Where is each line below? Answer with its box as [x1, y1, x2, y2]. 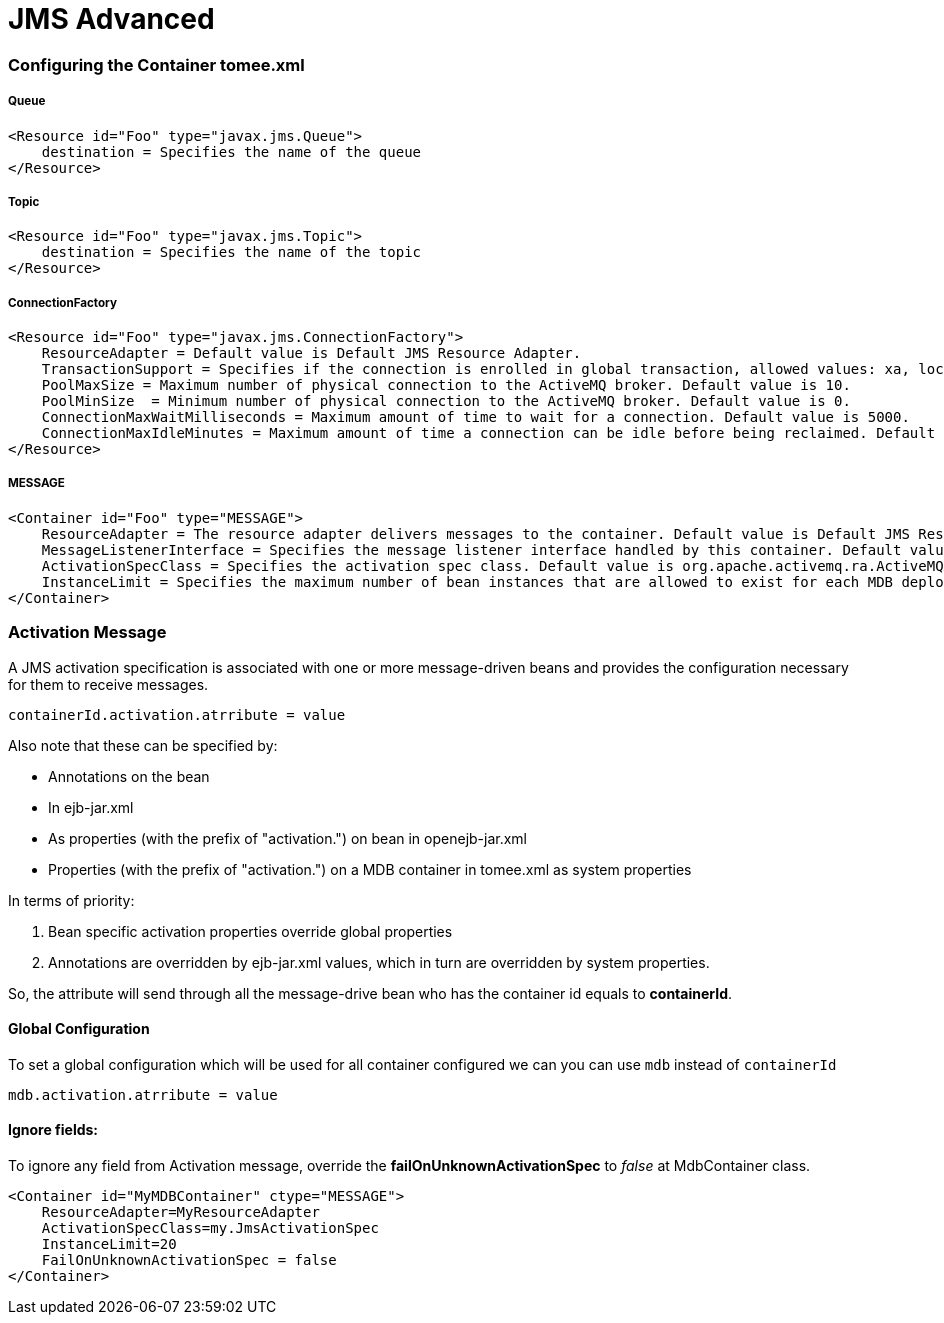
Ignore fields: [8, 1121, 99, 1139]
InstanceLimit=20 [41, 1236, 177, 1253]
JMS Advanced [8, 2, 215, 36]
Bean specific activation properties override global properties [48, 922, 453, 940]
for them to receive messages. [8, 675, 209, 693]
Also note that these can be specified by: [8, 736, 278, 754]
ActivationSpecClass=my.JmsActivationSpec [41, 1220, 379, 1237]
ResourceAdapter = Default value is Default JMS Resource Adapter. [41, 345, 582, 362]
